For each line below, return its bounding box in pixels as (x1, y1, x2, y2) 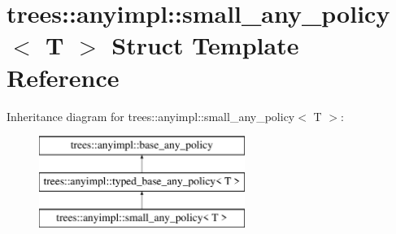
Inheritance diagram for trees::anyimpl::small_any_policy (7, 107, 295, 124)
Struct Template (111, 28, 299, 62)
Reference (7, 60, 120, 93)
